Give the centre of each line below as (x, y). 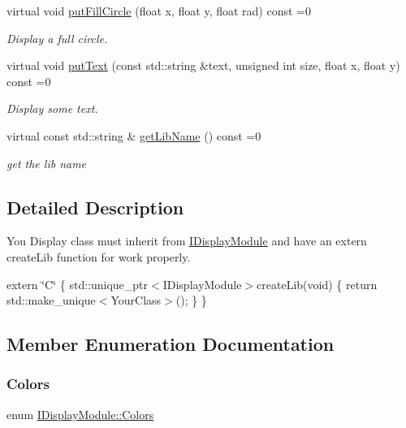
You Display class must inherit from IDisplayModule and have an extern (187, 241)
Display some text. (52, 108)
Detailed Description (95, 207)
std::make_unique (51, 300)
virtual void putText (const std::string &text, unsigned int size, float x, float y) (203, 65)
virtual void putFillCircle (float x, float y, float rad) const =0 (159, 11)
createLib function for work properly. (99, 256)
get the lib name (47, 163)
